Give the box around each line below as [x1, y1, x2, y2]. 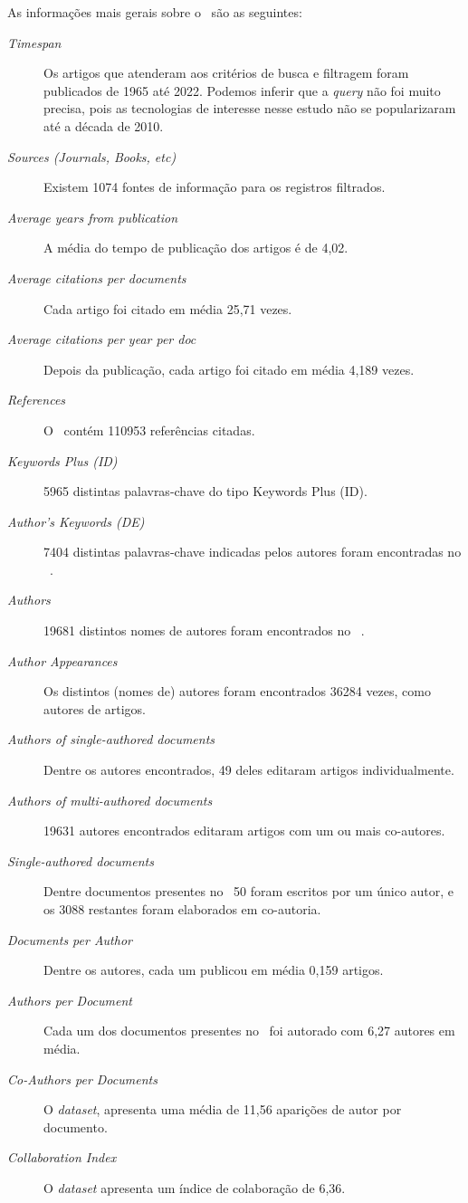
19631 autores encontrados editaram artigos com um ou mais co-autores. [43, 821, 445, 840]
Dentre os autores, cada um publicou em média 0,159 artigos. [43, 960, 384, 979]
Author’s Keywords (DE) [7, 511, 145, 530]
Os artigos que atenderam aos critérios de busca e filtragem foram [43, 63, 409, 82]
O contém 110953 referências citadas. [43, 420, 255, 439]
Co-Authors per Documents [7, 1069, 158, 1088]
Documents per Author [7, 930, 132, 949]
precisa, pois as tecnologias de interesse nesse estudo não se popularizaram [43, 99, 456, 118]
